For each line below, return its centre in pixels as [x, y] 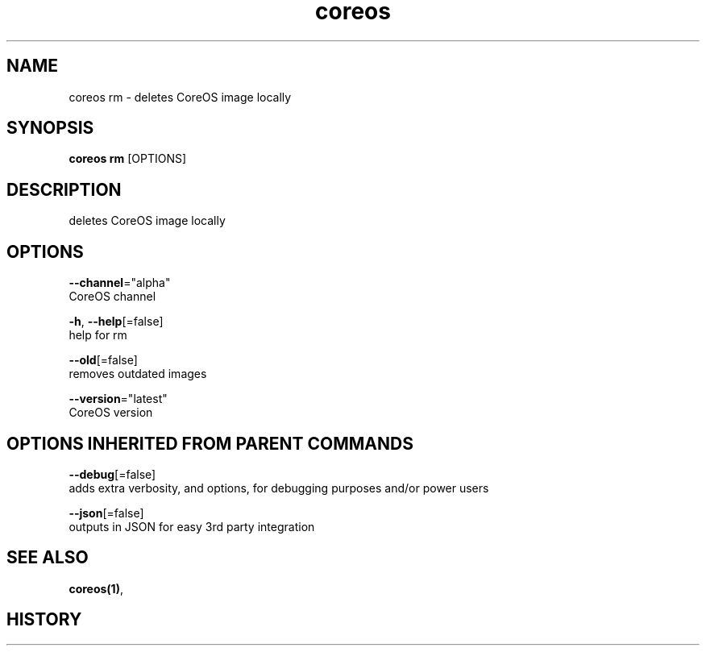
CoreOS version [111, 413]
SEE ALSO [48, 558]
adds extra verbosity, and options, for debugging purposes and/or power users [279, 488]
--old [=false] [103, 360]
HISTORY [44, 620]
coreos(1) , [96, 588]
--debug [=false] [112, 474]
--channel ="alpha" [120, 283]
